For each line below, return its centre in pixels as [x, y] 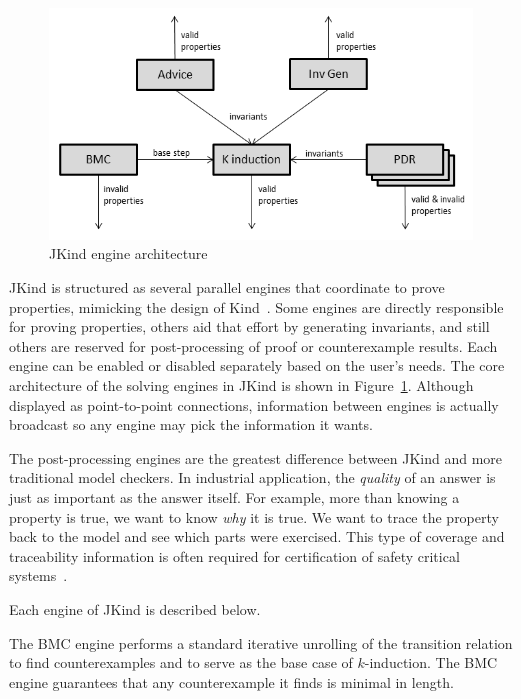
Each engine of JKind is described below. [135, 608]
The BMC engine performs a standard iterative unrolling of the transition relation [261, 642]
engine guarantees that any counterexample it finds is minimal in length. [231, 681]
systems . [38, 575]
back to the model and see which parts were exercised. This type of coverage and [257, 536]
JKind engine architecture [128, 253]
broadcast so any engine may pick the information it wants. [191, 424]
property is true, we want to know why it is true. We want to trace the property [254, 516]
